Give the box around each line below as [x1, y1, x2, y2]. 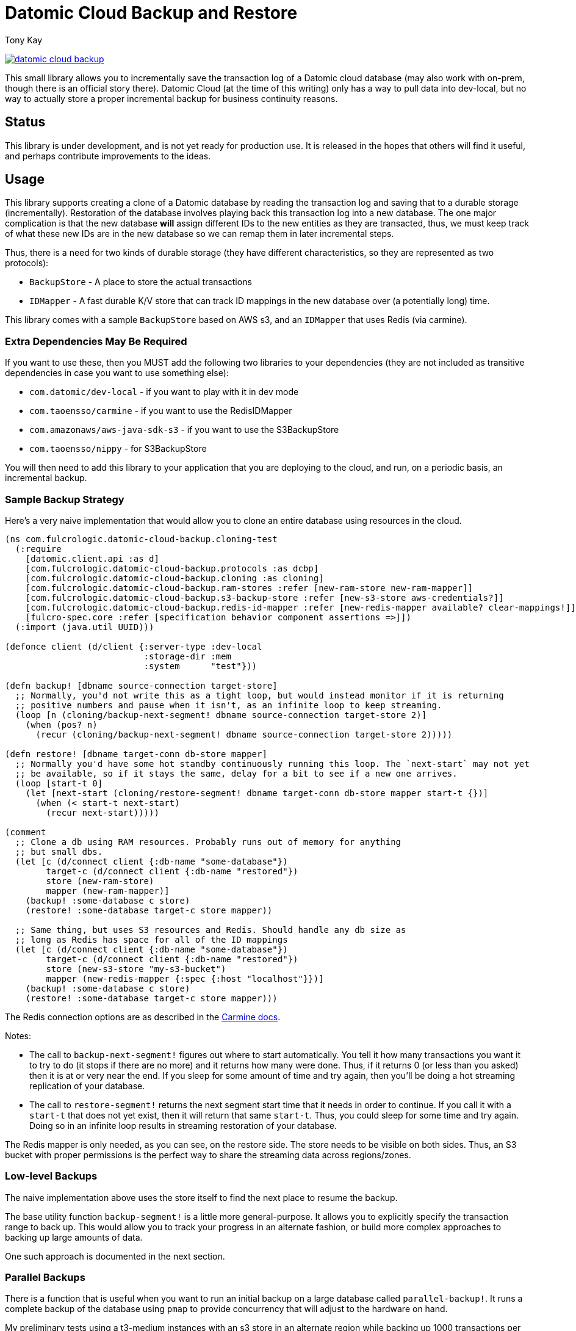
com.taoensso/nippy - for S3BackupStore [29, 443, 207, 454]
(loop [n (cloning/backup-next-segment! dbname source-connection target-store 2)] [15, 709, 427, 720]
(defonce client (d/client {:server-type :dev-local [5, 641, 262, 651]
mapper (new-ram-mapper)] [46, 885, 170, 896]
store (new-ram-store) [46, 876, 154, 886]
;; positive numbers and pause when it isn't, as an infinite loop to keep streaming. [15, 700, 442, 710]
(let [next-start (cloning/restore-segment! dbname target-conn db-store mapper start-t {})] [25, 788, 489, 798]
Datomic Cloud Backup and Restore [5, 2, 298, 23]
